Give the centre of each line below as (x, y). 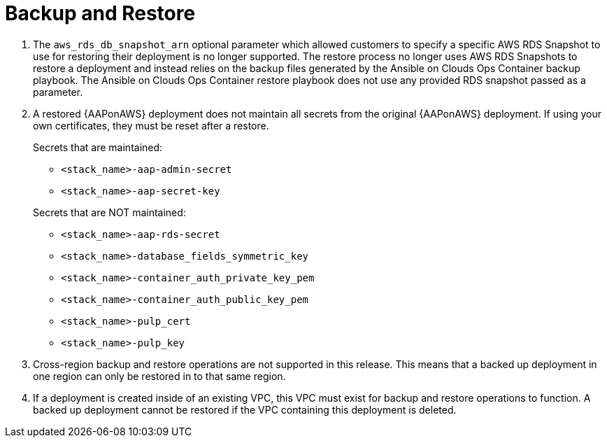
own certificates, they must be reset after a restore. (151, 125)
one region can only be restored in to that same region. (159, 376)
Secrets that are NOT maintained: (109, 212)
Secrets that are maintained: (98, 147)
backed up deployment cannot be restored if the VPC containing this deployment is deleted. (245, 409)
